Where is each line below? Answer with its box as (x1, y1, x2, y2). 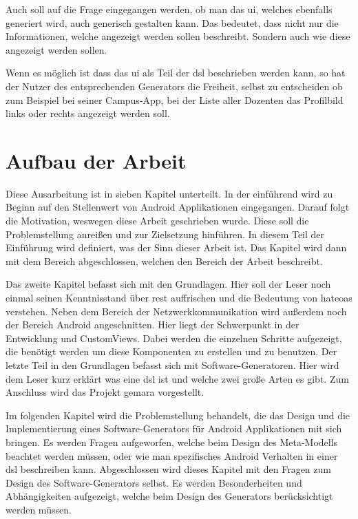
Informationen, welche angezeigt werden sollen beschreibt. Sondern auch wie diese (6, 29, 350, 43)
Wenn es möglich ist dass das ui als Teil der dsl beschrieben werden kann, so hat (6, 65, 346, 80)
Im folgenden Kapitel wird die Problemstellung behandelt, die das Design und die (6, 407, 350, 422)
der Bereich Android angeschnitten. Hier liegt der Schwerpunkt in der (6, 317, 299, 332)
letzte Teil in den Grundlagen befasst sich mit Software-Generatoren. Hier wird (6, 358, 339, 372)
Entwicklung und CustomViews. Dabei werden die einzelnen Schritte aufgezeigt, (6, 330, 342, 345)
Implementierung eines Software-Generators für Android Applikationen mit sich (6, 421, 342, 436)
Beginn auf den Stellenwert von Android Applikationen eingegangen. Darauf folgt (6, 200, 350, 214)
